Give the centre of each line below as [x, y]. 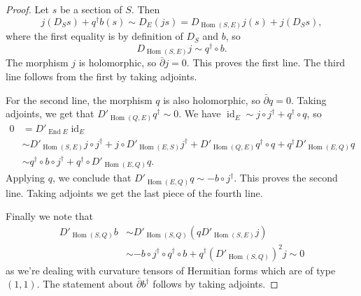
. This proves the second [286, 178]
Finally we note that [50, 216]
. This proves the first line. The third [266, 62]
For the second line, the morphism [79, 99]
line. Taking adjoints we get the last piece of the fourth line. [134, 192]
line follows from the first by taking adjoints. [101, 76]
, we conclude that [92, 178]
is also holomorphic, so [212, 99]
